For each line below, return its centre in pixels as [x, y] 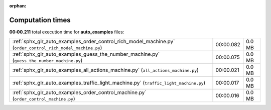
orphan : [18, 6]
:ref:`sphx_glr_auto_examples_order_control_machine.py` [79, 93]
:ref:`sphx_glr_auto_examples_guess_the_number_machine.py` [86, 54]
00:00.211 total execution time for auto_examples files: [67, 32]
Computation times [40, 20]
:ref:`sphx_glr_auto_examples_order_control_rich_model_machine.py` [94, 41]
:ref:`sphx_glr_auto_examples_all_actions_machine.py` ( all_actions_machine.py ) [106, 70]
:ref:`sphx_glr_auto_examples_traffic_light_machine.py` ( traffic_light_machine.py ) [109, 83]
